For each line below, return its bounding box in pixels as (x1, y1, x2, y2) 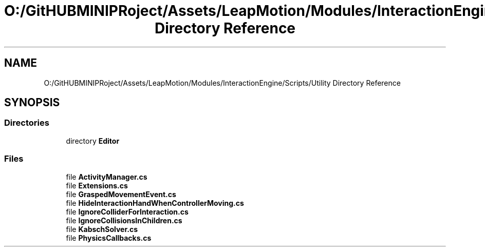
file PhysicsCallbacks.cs (66, 233, 152, 242)
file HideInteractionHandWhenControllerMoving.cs (66, 198, 244, 207)
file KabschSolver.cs (66, 224, 138, 234)
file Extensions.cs (66, 181, 128, 190)
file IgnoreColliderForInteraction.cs (66, 207, 189, 216)
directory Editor (66, 136, 120, 145)
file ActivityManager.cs (66, 172, 147, 181)
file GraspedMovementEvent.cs (66, 189, 176, 199)
